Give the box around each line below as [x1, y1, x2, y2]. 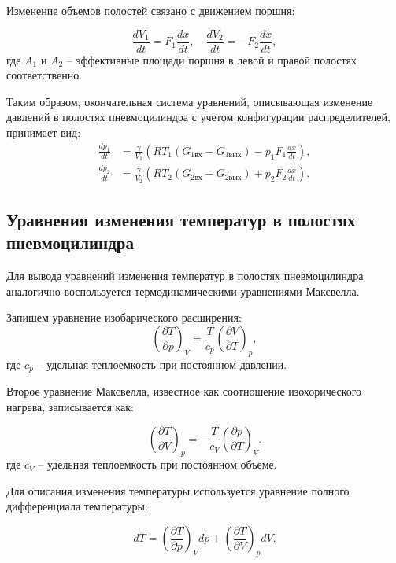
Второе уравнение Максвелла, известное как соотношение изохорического [6, 383, 362, 399]
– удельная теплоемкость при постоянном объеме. [38, 456, 277, 473]
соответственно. [6, 67, 83, 83]
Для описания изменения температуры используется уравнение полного [6, 482, 350, 499]
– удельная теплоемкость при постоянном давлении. [37, 355, 287, 372]
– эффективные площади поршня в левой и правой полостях [66, 51, 357, 68]
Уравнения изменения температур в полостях [6, 208, 356, 232]
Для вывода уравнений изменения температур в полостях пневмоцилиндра [6, 267, 364, 284]
